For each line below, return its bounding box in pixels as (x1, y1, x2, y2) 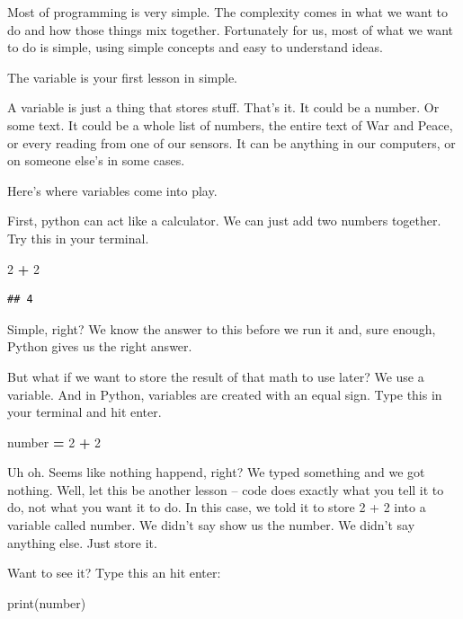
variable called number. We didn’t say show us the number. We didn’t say (7, 516, 415, 535)
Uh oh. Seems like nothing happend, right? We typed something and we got (7, 463, 425, 482)
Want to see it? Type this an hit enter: (7, 563, 221, 582)
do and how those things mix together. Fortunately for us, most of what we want (7, 20, 454, 39)
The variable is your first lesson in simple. (7, 67, 237, 86)
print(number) (7, 593, 86, 612)
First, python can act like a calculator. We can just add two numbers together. (7, 211, 441, 230)
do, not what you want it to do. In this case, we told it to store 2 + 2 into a (7, 498, 426, 517)
